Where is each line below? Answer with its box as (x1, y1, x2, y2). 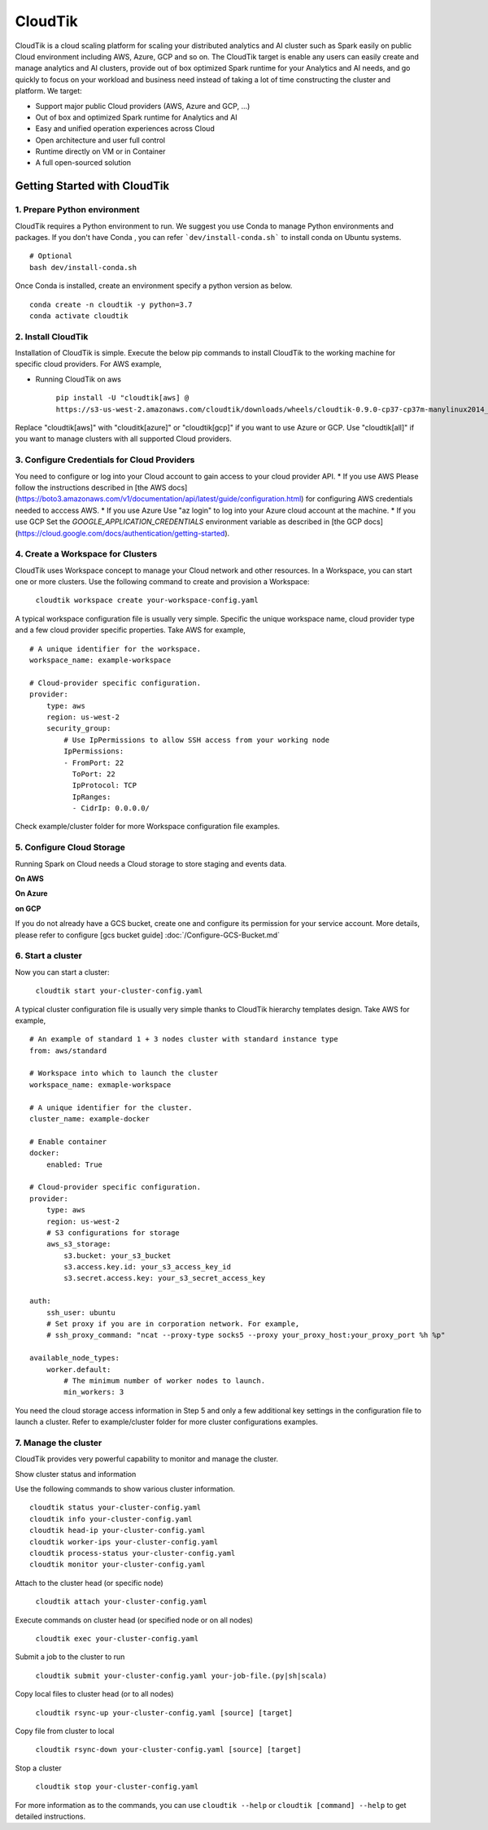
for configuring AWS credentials (305, 494, 413, 504)
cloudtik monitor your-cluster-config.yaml (29, 1560, 206, 1570)
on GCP (15, 903, 41, 913)
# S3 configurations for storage (46, 1228, 181, 1237)
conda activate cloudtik (29, 311, 129, 321)
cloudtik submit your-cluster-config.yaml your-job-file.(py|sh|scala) (35, 1671, 328, 1680)
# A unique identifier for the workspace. (29, 644, 202, 653)
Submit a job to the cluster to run (15, 1652, 125, 1662)
